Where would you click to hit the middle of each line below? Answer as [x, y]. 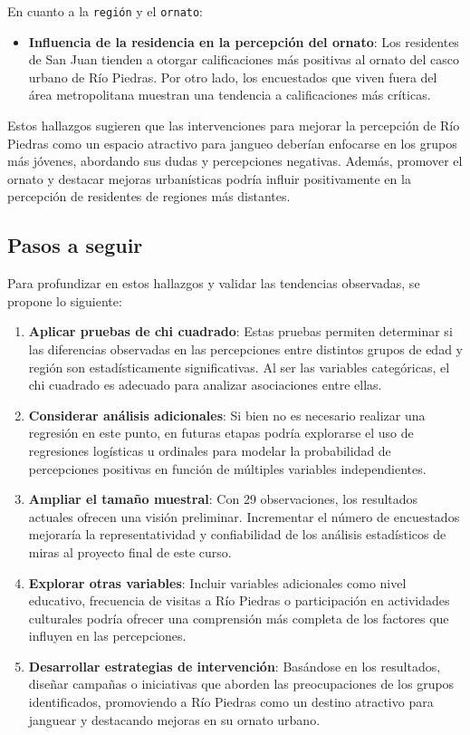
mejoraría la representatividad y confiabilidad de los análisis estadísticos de [237, 534]
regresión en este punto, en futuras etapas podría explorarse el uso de [221, 433]
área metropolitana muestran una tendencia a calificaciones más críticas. [230, 95]
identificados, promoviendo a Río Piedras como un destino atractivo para [231, 702]
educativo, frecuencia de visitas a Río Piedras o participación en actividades [239, 600]
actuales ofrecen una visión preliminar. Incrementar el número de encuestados [244, 516]
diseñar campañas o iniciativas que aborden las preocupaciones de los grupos [241, 684]
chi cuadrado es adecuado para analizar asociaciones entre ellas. [205, 385]
